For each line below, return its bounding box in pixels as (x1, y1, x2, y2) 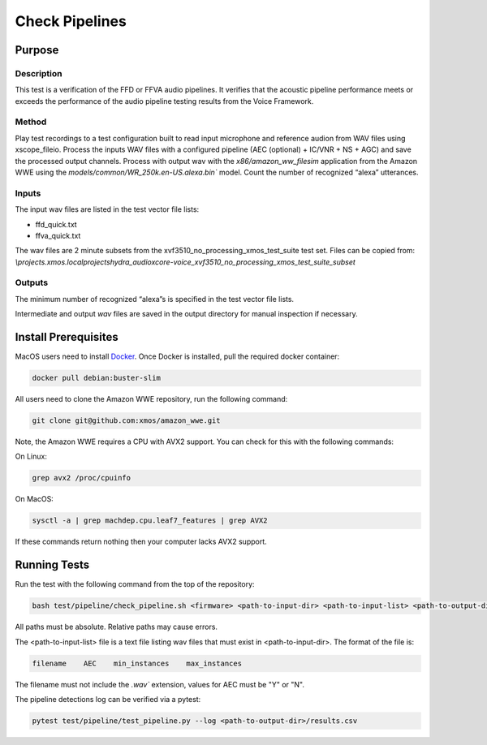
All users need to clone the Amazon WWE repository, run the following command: (15, 394, 288, 404)
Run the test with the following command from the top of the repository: (15, 579, 255, 589)
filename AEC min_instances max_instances (32, 658, 243, 668)
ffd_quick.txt (35, 219, 77, 229)
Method (15, 116, 47, 127)
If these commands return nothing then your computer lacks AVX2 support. (15, 536, 267, 547)
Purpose (15, 43, 59, 57)
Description (15, 67, 62, 79)
